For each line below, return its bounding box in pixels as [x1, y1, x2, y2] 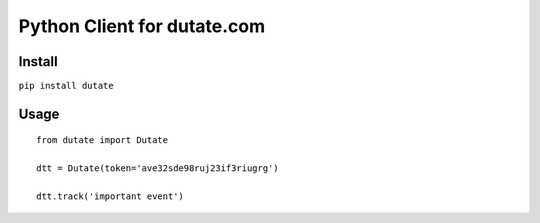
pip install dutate [18, 80, 114, 92]
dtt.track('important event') [36, 191, 185, 202]
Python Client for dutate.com [18, 15, 266, 37]
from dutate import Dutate [36, 135, 169, 146]
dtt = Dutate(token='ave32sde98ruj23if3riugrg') [36, 163, 279, 174]
